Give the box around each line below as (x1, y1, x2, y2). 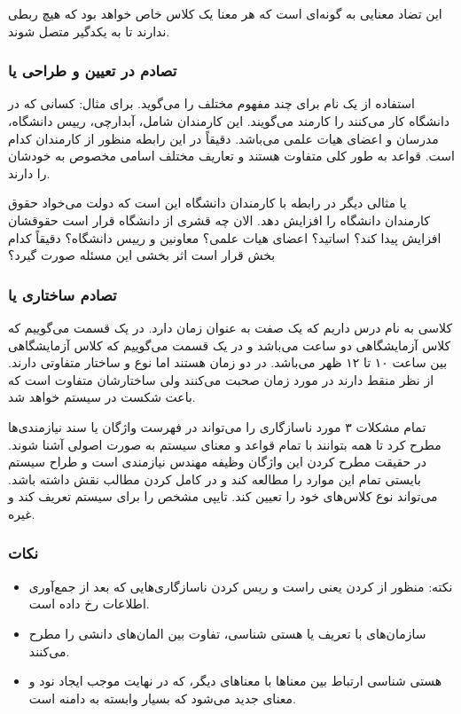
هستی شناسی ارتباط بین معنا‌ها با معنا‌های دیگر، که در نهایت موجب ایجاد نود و (28, 671, 442, 690)
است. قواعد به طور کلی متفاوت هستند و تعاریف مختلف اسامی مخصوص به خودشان (8, 146, 455, 165)
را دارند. (8, 163, 51, 182)
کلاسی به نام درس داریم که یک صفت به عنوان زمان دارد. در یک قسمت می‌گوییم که (8, 318, 453, 336)
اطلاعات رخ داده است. (28, 594, 150, 613)
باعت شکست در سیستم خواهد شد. (8, 388, 196, 406)
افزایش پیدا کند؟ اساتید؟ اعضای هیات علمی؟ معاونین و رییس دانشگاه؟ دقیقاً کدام (8, 228, 441, 247)
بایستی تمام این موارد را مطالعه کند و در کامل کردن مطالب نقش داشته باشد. (8, 469, 421, 488)
